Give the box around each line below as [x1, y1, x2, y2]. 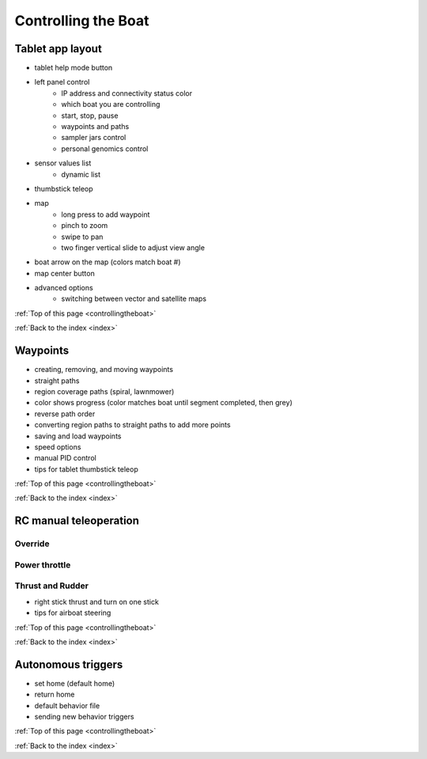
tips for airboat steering [34, 608, 111, 617]
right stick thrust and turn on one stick [34, 597, 160, 606]
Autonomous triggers [14, 658, 123, 671]
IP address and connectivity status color [61, 88, 193, 98]
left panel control [34, 78, 90, 87]
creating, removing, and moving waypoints [34, 365, 174, 374]
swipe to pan [61, 232, 104, 241]
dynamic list [61, 169, 100, 179]
